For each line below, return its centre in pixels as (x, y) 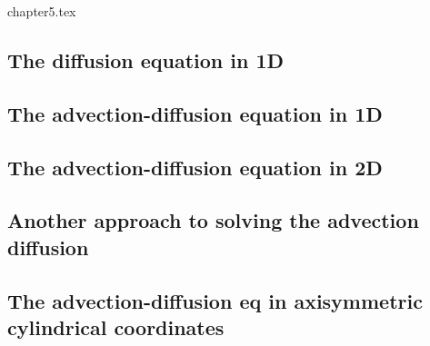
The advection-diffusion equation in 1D (195, 113)
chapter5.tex (42, 11)
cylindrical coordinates (116, 326)
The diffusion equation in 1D (146, 59)
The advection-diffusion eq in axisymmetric (215, 300)
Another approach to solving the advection (213, 220)
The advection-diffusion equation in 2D (195, 167)
